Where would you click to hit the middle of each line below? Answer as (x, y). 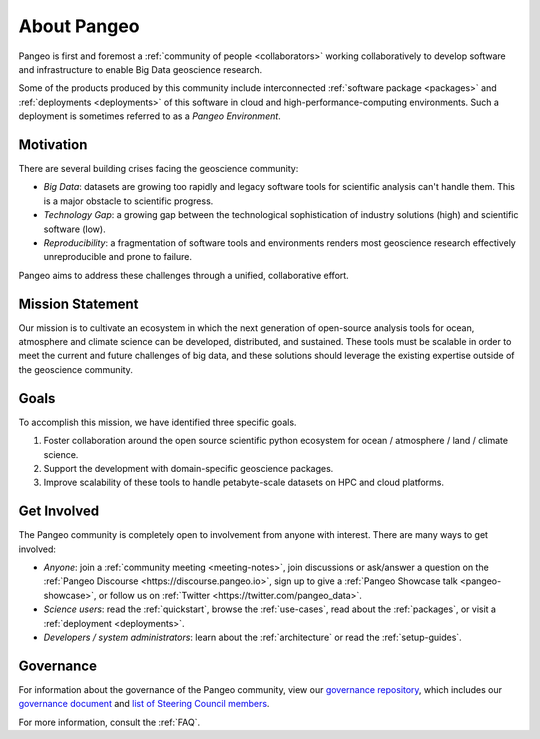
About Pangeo (79, 26)
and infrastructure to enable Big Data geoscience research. (140, 69)
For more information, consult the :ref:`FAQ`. (109, 722)
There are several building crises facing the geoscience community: (158, 169)
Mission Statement (78, 303)
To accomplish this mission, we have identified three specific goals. (157, 422)
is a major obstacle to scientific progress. (128, 201)
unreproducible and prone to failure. (117, 257)
